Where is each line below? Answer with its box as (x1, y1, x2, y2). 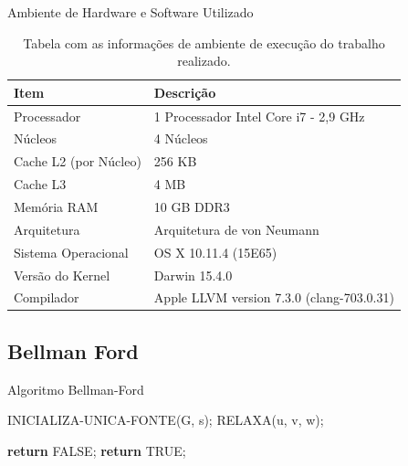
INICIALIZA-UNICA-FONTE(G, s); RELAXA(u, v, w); (7, 410, 324, 429)
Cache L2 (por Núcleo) (14, 152, 141, 171)
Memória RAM (14, 197, 99, 216)
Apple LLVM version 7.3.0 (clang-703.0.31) (153, 288, 394, 307)
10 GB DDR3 (153, 197, 230, 216)
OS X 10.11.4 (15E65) (153, 242, 277, 261)
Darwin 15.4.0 (153, 265, 233, 284)
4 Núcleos (153, 129, 208, 148)
